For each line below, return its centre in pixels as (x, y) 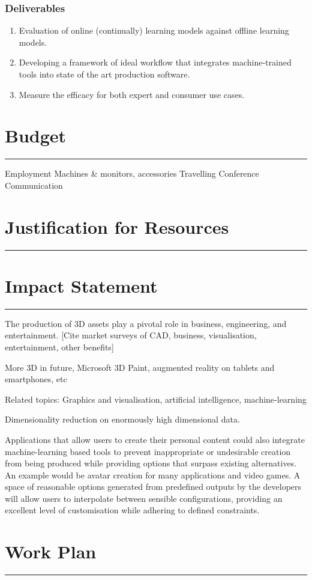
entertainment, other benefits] (59, 346)
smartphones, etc (36, 379)
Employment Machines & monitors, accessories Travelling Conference (132, 173)
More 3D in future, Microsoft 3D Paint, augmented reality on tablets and (140, 367)
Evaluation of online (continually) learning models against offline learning (154, 30)
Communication (34, 185)
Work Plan (51, 551)
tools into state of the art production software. (104, 74)
